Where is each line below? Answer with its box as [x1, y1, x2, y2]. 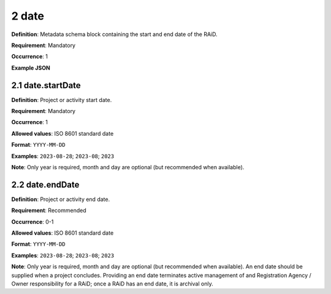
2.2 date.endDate [11, 179, 80, 189]
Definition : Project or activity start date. [11, 96, 112, 103]
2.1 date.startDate [11, 80, 81, 90]
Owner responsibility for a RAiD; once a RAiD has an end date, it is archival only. [11, 280, 214, 287]
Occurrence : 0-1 [11, 218, 54, 226]
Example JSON [11, 64, 50, 72]
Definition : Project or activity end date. [11, 196, 110, 203]
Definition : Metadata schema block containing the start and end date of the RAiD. [11, 31, 218, 38]
